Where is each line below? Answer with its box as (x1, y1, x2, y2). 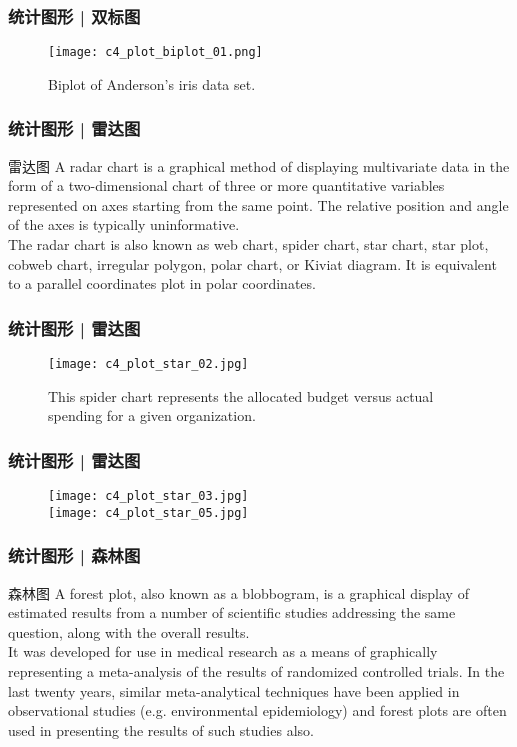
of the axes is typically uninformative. (8, 214, 240, 235)
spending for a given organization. (48, 405, 256, 426)
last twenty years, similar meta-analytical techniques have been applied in (8, 680, 460, 701)
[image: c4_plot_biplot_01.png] (48, 45, 263, 60)
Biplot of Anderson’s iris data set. (48, 73, 256, 94)
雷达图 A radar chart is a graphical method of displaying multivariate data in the (8, 155, 510, 176)
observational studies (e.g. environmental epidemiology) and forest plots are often (8, 700, 507, 721)
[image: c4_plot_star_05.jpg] (48, 505, 249, 520)
